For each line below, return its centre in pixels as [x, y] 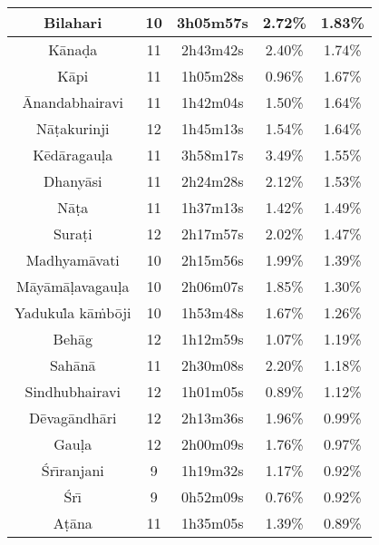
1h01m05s [213, 391]
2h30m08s [213, 365]
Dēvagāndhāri [73, 418]
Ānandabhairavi [73, 102]
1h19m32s [213, 470]
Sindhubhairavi [73, 391]
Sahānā [73, 365]
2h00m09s [213, 444]
